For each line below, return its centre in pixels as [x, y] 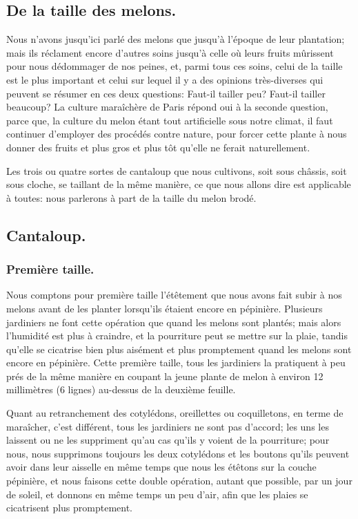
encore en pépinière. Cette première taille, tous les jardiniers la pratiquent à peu [176, 362]
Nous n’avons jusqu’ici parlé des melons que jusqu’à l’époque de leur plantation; [176, 39]
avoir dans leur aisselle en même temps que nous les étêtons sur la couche [161, 467]
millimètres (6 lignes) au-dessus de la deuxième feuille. [121, 389]
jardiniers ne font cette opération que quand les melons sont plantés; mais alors [174, 322]
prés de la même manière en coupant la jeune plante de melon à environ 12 [165, 376]
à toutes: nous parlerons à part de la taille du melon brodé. [131, 197]
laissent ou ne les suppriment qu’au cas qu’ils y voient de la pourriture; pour [168, 440]
